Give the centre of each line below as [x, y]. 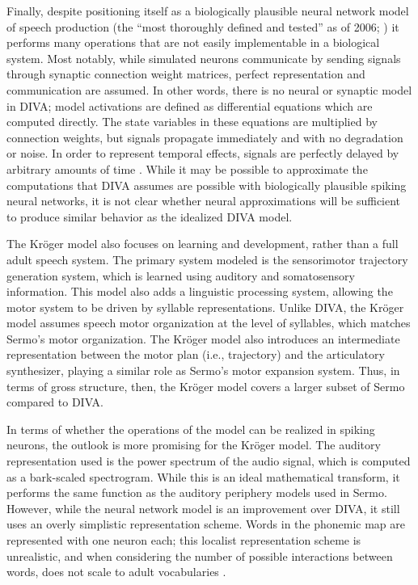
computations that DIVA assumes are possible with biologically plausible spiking [207, 185]
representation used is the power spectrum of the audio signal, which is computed [209, 461]
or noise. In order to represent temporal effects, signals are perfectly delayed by [203, 153]
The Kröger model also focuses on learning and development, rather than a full [203, 244]
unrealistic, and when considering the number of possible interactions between [200, 556]
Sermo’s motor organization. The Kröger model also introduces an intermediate [203, 338]
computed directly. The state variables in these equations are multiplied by [192, 122]
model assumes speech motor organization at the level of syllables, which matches [209, 323]
